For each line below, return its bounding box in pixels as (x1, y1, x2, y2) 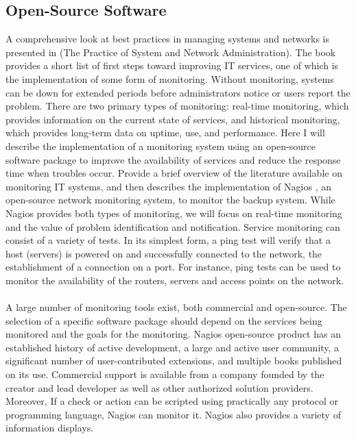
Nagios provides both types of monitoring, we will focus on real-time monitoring (5, 205, 342, 220)
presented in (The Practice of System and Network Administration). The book (5, 45, 336, 59)
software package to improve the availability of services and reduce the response (5, 152, 341, 166)
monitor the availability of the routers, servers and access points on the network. (5, 273, 344, 287)
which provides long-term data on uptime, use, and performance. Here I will (5, 125, 325, 140)
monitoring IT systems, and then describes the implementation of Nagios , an (5, 179, 331, 193)
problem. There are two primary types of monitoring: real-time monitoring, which (5, 99, 349, 113)
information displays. (5, 421, 94, 435)
